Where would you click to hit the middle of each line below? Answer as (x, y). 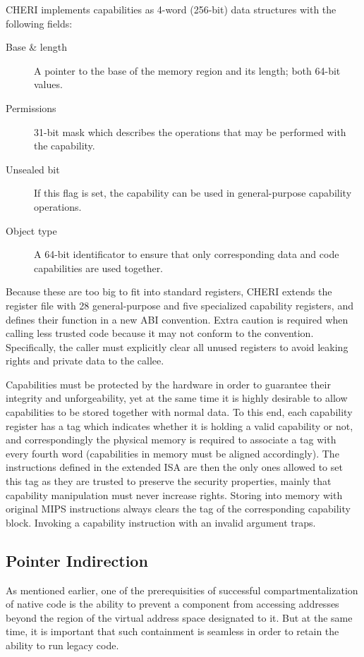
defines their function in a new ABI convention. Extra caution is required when (177, 319)
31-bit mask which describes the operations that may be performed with (190, 131)
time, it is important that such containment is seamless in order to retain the (172, 631)
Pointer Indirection (77, 560)
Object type (31, 230)
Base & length (36, 47)
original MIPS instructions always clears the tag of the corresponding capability (178, 509)
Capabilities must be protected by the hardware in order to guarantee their (168, 384)
